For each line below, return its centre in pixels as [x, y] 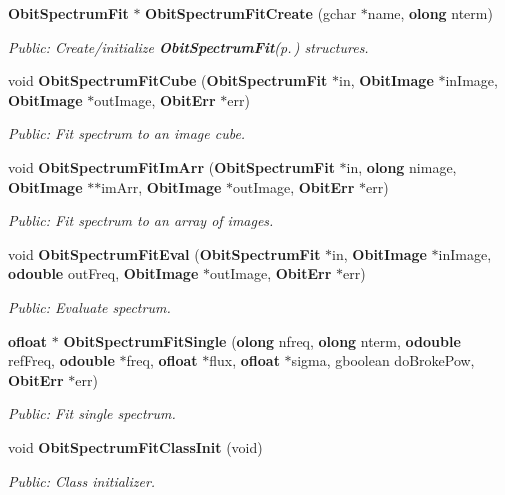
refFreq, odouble [61, 360]
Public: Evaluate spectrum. [89, 306]
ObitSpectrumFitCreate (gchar [251, 13]
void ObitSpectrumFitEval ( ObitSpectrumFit [164, 253]
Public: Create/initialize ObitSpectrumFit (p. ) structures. [188, 46]
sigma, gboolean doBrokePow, [383, 360]
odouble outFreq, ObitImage [103, 273]
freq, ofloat [162, 360]
